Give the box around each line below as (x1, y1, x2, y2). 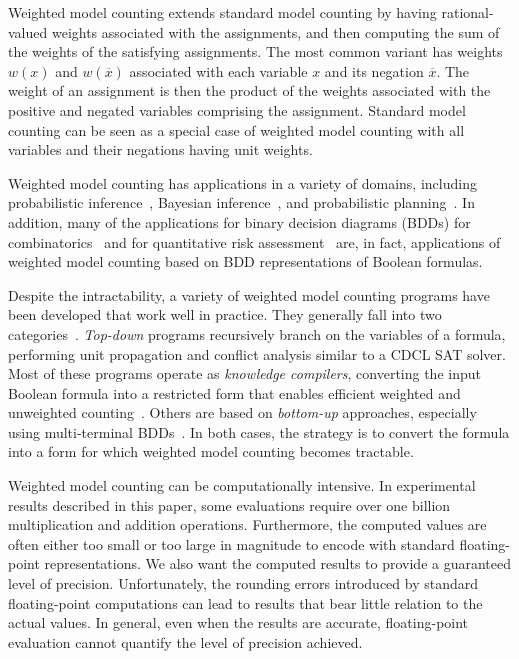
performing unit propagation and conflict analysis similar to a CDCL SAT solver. (8, 343, 506, 364)
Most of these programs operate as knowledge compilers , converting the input (8, 363, 481, 384)
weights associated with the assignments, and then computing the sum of (51, 21, 500, 42)
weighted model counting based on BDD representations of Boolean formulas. (8, 251, 483, 272)
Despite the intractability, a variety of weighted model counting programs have (8, 284, 490, 305)
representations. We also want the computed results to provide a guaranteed (44, 553, 512, 574)
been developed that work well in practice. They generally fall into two (8, 304, 442, 325)
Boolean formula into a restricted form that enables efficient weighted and (8, 382, 461, 403)
